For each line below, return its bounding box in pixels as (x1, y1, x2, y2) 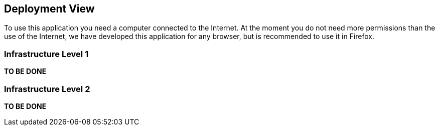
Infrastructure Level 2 (4, 83, 90, 94)
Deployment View (4, 2, 95, 15)
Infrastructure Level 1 (4, 48, 89, 59)
